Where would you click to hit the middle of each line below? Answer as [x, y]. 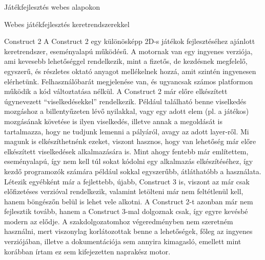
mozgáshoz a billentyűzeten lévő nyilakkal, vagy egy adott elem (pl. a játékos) [127, 111]
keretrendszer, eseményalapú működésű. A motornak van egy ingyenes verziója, [128, 51]
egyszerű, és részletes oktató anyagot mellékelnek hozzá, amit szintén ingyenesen [130, 71]
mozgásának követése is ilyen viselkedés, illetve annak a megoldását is [113, 121]
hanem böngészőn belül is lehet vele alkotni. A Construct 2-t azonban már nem [129, 201]
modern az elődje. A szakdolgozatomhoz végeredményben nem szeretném [119, 221]
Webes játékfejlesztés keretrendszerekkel [67, 24]
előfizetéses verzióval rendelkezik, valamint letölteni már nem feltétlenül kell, [124, 191]
